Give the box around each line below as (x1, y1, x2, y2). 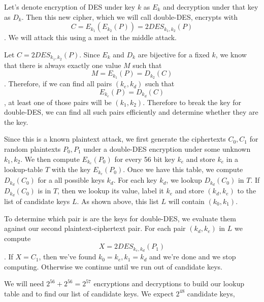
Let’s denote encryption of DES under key (4, 2, 136, 12)
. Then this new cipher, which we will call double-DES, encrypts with (21, 11, 238, 22)
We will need (4, 278, 44, 289)
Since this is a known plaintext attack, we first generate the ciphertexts (4, 133, 226, 144)
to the (237, 185, 256, 196)
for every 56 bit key (114, 153, 175, 164)
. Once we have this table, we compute (123, 164, 243, 175)
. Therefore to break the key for (143, 96, 241, 107)
